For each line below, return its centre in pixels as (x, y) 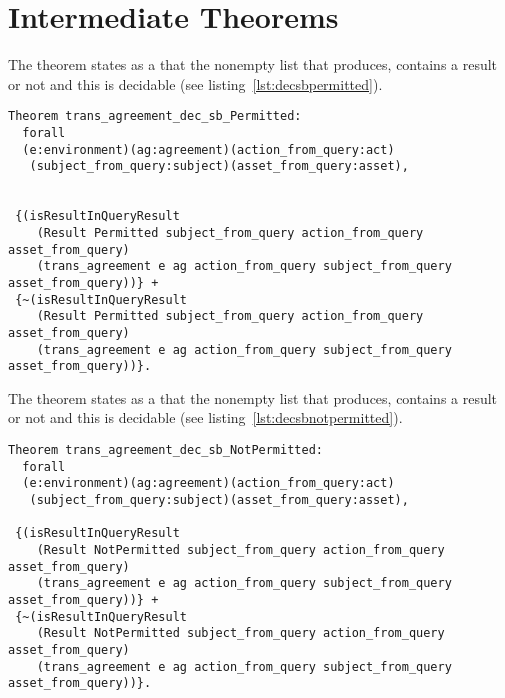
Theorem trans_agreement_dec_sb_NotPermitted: (165, 450)
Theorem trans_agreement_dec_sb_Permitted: (155, 116)
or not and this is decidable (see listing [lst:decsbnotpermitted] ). (205, 417)
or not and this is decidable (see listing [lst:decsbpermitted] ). (195, 83)
